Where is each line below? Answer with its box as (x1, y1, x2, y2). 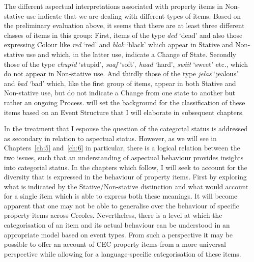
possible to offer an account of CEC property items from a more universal (4, 239, 226, 249)
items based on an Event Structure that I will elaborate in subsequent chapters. (4, 107, 244, 117)
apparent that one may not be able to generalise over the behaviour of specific (4, 200, 239, 210)
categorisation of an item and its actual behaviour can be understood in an (4, 220, 230, 230)
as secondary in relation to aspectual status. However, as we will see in (4, 133, 217, 143)
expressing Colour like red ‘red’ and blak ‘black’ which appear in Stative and (4, 39, 233, 50)
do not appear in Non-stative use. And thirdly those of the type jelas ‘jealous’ (4, 68, 238, 79)
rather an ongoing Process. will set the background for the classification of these (4, 97, 245, 107)
